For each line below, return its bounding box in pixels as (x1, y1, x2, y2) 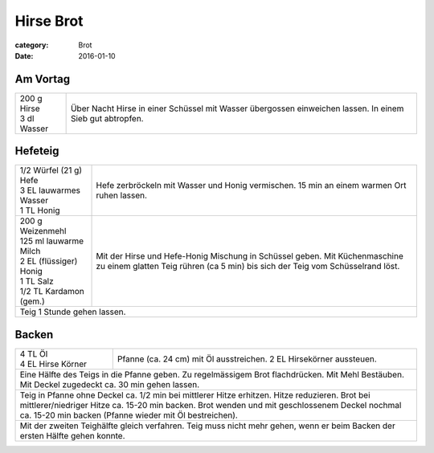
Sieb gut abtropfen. (70, 112, 144, 124)
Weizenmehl (19, 226, 67, 237)
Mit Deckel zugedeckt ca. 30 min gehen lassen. (19, 378, 200, 390)
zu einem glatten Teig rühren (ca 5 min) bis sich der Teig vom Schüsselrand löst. (96, 261, 400, 272)
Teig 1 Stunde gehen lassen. (19, 306, 126, 317)
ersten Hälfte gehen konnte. (19, 430, 125, 441)
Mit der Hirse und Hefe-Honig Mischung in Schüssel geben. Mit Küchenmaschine (96, 251, 403, 262)
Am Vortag (14, 72, 71, 86)
